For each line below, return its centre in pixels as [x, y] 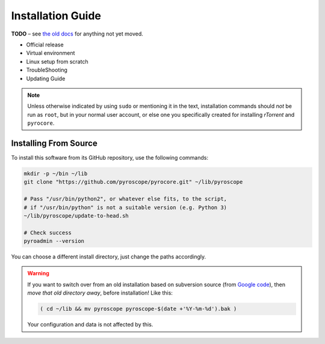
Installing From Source [54, 143]
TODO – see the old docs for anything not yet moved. [77, 34]
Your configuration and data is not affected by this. [90, 325]
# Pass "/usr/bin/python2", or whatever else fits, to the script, [125, 199]
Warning [38, 274]
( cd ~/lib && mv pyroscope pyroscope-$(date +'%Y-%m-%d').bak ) [138, 309]
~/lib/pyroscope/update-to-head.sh [76, 216]
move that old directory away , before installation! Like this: [100, 293]
